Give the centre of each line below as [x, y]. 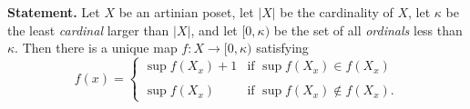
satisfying [282, 48]
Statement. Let [54, 12]
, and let [214, 30]
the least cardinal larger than [88, 30]
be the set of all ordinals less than [368, 30]
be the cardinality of [337, 12]
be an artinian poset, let [186, 12]
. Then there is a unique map [96, 48]
